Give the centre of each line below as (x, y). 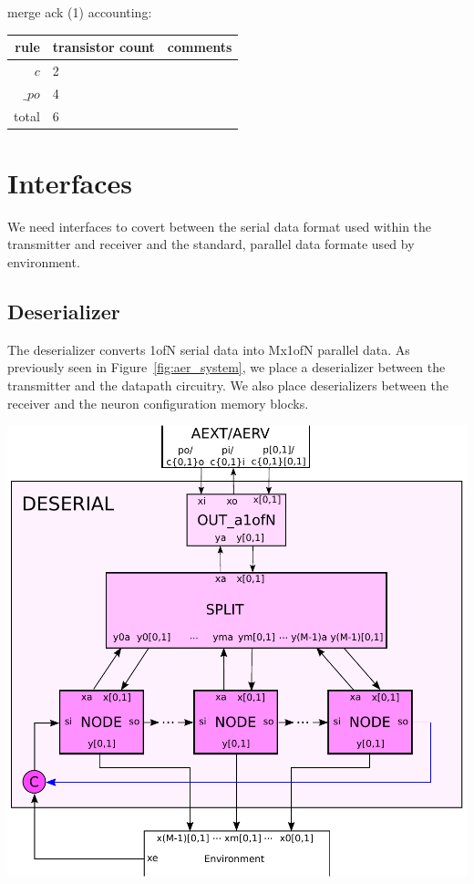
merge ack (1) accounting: (80, 12)
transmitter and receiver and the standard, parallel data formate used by (211, 244)
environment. (44, 262)
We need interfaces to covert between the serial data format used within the (220, 226)
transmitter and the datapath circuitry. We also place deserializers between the (228, 385)
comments (200, 47)
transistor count (103, 47)
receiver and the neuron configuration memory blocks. (158, 403)
